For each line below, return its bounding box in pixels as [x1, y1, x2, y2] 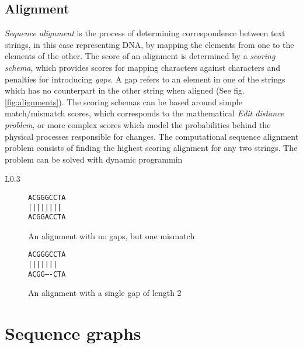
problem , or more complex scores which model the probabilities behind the [5, 118, 271, 130]
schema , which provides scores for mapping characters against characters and [5, 61, 281, 73]
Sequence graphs [5, 321, 141, 345]
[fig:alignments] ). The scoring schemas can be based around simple [5, 95, 242, 108]
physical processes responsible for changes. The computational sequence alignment [5, 130, 299, 142]
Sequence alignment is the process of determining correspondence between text [5, 27, 285, 39]
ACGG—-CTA [28, 270, 66, 278]
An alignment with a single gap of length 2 [28, 287, 182, 299]
